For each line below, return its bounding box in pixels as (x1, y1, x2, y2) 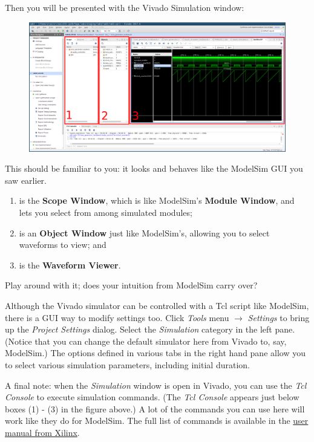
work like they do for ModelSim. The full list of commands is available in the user (5, 414, 309, 427)
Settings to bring (247, 311, 310, 323)
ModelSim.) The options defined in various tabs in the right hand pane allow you (5, 346, 306, 359)
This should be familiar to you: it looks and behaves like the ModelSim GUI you (5, 162, 303, 175)
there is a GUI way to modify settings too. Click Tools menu (5, 311, 229, 323)
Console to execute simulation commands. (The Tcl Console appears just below (5, 391, 299, 403)
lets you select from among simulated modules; (19, 206, 192, 219)
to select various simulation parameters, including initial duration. (5, 358, 250, 371)
